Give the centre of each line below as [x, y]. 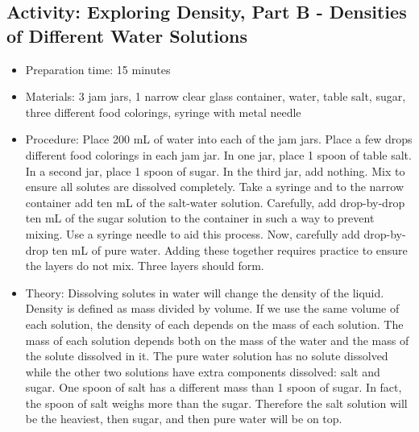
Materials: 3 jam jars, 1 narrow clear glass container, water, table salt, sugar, [216, 96]
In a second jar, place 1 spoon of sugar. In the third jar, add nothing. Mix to [215, 170]
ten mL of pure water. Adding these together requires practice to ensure [230, 249]
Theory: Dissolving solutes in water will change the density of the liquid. [205, 292]
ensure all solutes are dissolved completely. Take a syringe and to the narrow [215, 187]
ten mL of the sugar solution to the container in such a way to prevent [200, 218]
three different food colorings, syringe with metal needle [163, 112]
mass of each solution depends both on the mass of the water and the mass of [217, 340]
